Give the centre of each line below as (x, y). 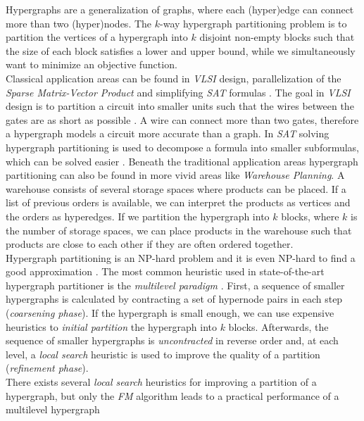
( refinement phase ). (47, 368)
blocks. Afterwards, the (278, 326)
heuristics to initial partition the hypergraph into (111, 326)
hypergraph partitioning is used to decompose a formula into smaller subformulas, (183, 147)
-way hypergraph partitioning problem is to (253, 23)
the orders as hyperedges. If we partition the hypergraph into (138, 216)
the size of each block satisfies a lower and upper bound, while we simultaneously (181, 50)
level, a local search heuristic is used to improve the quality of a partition (163, 354)
